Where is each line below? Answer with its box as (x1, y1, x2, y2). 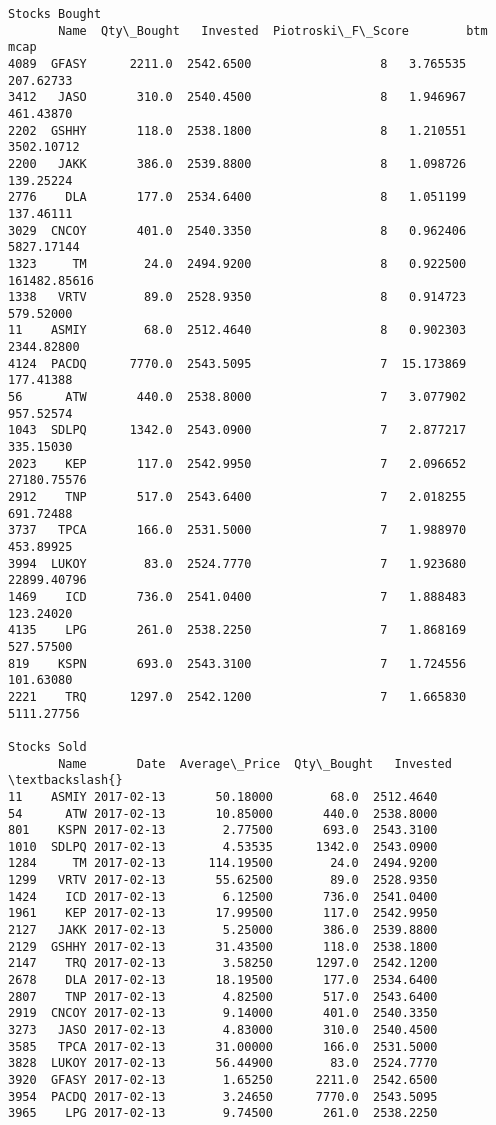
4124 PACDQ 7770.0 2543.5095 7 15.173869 (8, 356, 467, 371)
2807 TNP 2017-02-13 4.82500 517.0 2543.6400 (8, 989, 438, 1004)
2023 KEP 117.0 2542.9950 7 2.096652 (8, 456, 467, 471)
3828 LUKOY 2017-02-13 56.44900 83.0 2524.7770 (8, 1056, 438, 1071)
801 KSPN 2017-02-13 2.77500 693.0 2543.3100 (8, 823, 438, 838)
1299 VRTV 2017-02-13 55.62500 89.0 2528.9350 (8, 873, 438, 888)
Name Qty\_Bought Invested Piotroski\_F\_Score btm (58, 23, 488, 38)
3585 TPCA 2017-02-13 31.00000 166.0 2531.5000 (8, 1039, 438, 1054)
